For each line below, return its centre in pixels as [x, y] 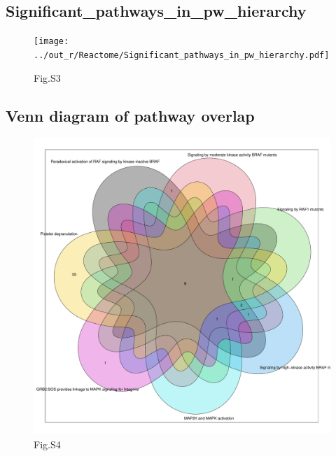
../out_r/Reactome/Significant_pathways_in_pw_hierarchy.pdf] [182, 55]
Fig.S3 [47, 77]
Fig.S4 [47, 444]
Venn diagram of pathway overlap [130, 115]
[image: [51, 42]
